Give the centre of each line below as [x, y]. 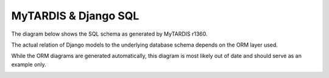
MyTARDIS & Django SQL [75, 16]
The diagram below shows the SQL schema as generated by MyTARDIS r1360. [109, 34]
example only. [29, 64]
